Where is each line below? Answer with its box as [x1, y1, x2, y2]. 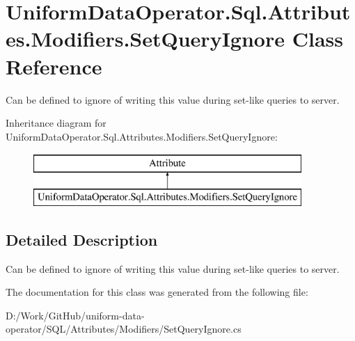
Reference [6, 51, 102, 80]
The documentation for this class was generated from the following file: [6, 285, 308, 299]
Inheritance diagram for [6, 116, 106, 130]
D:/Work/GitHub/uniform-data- [6, 308, 145, 322]
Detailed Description [6, 228, 158, 250]
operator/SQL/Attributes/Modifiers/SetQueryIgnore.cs [6, 322, 242, 336]
